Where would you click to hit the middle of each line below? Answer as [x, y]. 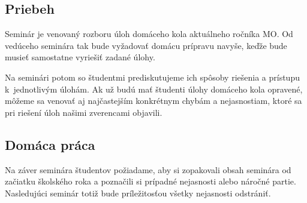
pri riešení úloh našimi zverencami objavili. [84, 112]
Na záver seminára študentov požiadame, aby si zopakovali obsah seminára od [148, 169]
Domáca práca [50, 144]
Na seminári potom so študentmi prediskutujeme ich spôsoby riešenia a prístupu [152, 77]
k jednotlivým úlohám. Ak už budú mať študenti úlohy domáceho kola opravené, [154, 89]
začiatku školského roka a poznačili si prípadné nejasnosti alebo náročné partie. [151, 181]
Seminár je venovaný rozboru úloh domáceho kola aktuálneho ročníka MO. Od [149, 34]
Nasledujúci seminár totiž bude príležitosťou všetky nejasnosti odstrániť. [138, 193]
